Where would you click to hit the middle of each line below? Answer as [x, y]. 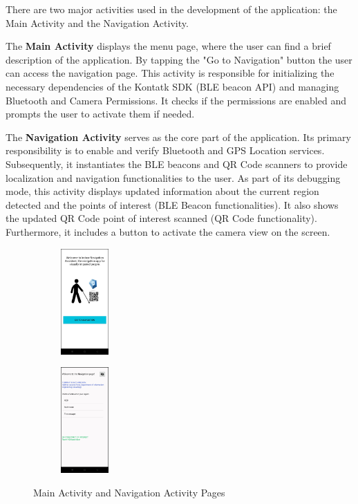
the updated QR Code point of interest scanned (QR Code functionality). [161, 218]
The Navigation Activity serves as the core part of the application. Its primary [178, 137]
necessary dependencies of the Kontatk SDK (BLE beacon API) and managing [172, 86]
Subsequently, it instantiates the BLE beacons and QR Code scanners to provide [177, 164]
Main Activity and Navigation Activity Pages [129, 492]
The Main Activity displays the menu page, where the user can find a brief [168, 46]
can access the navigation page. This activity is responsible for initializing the [170, 73]
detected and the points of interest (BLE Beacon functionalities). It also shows [172, 204]
